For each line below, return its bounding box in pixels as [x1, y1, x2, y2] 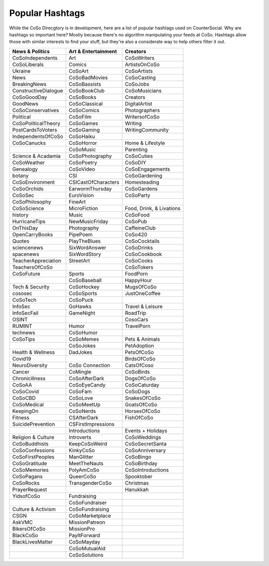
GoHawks [69, 303, 92, 310]
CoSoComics [69, 107, 100, 114]
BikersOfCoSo [12, 525, 46, 532]
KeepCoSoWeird [69, 440, 107, 447]
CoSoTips [12, 335, 35, 342]
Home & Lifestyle [125, 140, 165, 146]
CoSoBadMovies [69, 74, 108, 81]
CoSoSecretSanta [125, 440, 167, 447]
